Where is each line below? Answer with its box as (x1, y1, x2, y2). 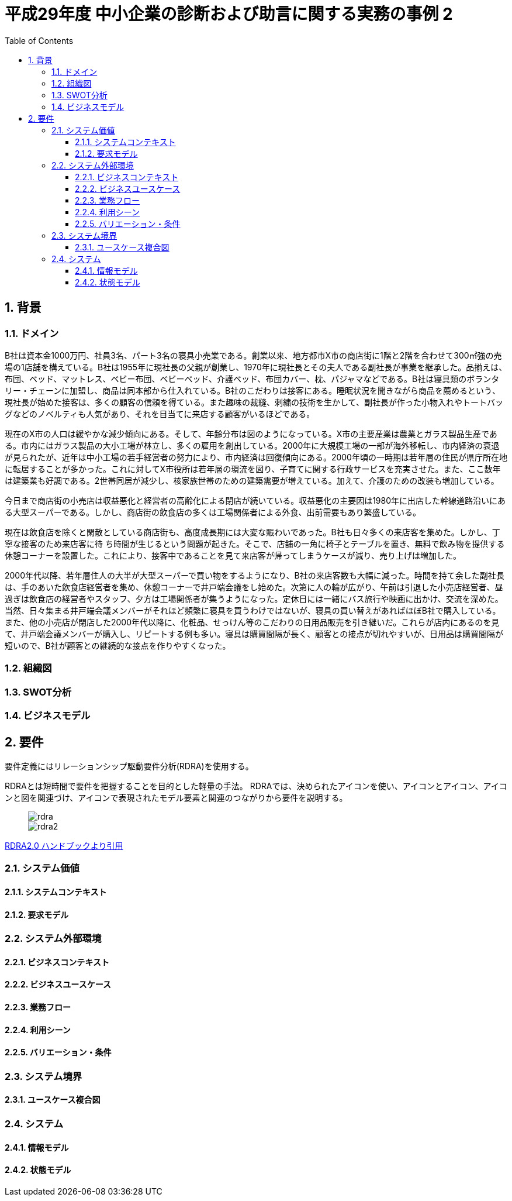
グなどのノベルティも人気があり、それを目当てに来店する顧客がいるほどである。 (5, 408, 315, 419)
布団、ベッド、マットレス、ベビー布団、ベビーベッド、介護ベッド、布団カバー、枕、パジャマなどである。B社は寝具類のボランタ (5, 373, 500, 384)
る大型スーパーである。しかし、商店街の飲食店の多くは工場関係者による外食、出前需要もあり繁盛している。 (5, 507, 421, 517)
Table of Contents (5, 35, 74, 46)
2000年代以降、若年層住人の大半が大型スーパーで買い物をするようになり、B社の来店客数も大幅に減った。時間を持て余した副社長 (5, 570, 504, 580)
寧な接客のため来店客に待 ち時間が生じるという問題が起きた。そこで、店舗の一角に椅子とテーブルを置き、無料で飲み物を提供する (5, 538, 505, 549)
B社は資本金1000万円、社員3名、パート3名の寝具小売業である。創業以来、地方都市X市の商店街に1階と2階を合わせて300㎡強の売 (5, 350, 502, 360)
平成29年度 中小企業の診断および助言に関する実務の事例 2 (5, 4, 453, 24)
